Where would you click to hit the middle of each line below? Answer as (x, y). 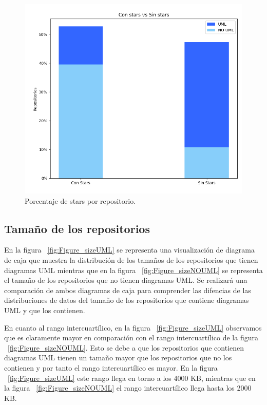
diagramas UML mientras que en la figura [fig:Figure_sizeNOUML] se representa (133, 270)
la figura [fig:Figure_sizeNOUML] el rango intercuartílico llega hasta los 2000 (128, 388)
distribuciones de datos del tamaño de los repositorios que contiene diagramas (127, 300)
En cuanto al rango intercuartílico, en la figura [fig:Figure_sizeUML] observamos (133, 327)
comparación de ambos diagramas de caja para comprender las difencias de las (128, 290)
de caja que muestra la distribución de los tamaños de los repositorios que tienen (131, 260)
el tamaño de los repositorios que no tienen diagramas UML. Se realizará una (126, 280)
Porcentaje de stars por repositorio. (80, 200)
